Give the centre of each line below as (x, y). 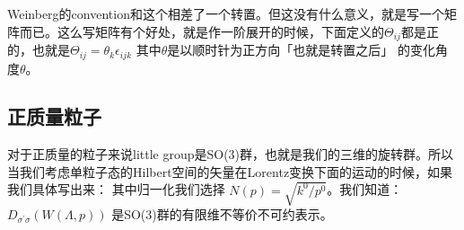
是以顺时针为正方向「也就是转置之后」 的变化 (301, 50)
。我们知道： (365, 189)
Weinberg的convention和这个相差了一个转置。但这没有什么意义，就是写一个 (226, 13)
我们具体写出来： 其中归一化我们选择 (116, 189)
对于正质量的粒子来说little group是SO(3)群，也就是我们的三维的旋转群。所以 (231, 154)
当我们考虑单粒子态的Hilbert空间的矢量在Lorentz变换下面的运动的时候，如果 (230, 171)
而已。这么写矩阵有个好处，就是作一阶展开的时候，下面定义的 (201, 31)
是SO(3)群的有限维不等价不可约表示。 (222, 214)
